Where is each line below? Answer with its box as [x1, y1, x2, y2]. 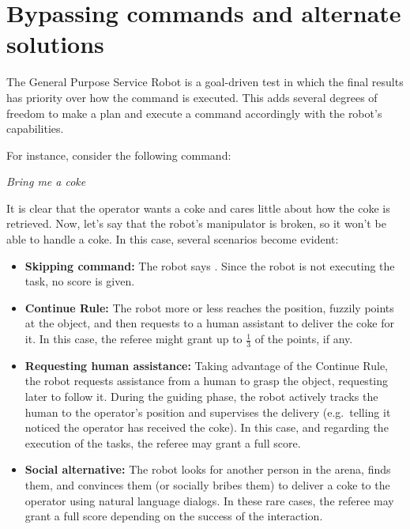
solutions [6, 28, 104, 60]
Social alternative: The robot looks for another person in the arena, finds [24, 461, 391, 478]
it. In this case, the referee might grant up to [24, 331, 243, 347]
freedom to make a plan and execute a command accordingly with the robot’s [6, 104, 382, 121]
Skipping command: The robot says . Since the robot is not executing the [24, 257, 395, 274]
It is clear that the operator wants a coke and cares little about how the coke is [6, 199, 390, 216]
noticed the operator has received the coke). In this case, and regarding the [24, 419, 389, 436]
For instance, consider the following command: [6, 146, 231, 163]
